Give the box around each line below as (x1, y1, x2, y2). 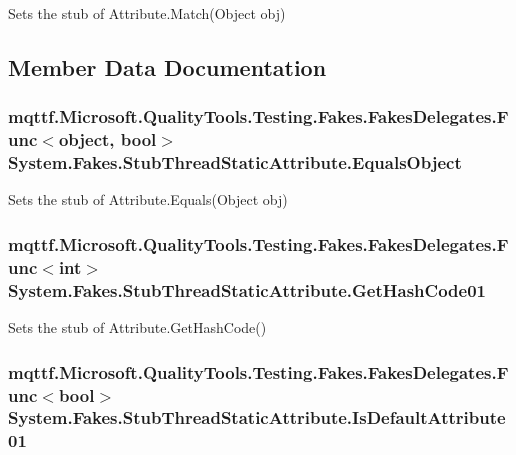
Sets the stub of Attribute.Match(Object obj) (8, 3, 286, 23)
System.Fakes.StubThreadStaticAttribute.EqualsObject (8, 150, 462, 175)
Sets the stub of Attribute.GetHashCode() (8, 317, 267, 338)
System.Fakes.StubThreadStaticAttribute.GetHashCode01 (8, 277, 486, 302)
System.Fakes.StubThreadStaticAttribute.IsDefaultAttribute (8, 405, 506, 430)
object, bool (58, 127, 157, 152)
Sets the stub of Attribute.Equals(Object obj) (8, 189, 288, 210)
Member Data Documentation (8, 51, 327, 82)
